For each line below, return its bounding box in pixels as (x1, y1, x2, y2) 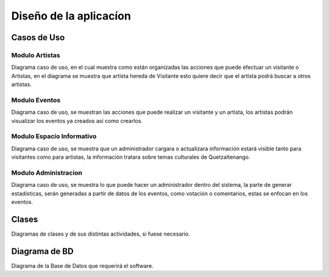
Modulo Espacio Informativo (11, 132, 97, 141)
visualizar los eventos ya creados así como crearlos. (11, 117, 143, 124)
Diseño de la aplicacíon (11, 9, 131, 23)
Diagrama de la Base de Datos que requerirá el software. (11, 262, 154, 269)
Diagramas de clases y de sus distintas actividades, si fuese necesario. (11, 230, 190, 237)
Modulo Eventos (11, 96, 61, 104)
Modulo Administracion (11, 168, 82, 177)
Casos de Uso (11, 32, 65, 43)
